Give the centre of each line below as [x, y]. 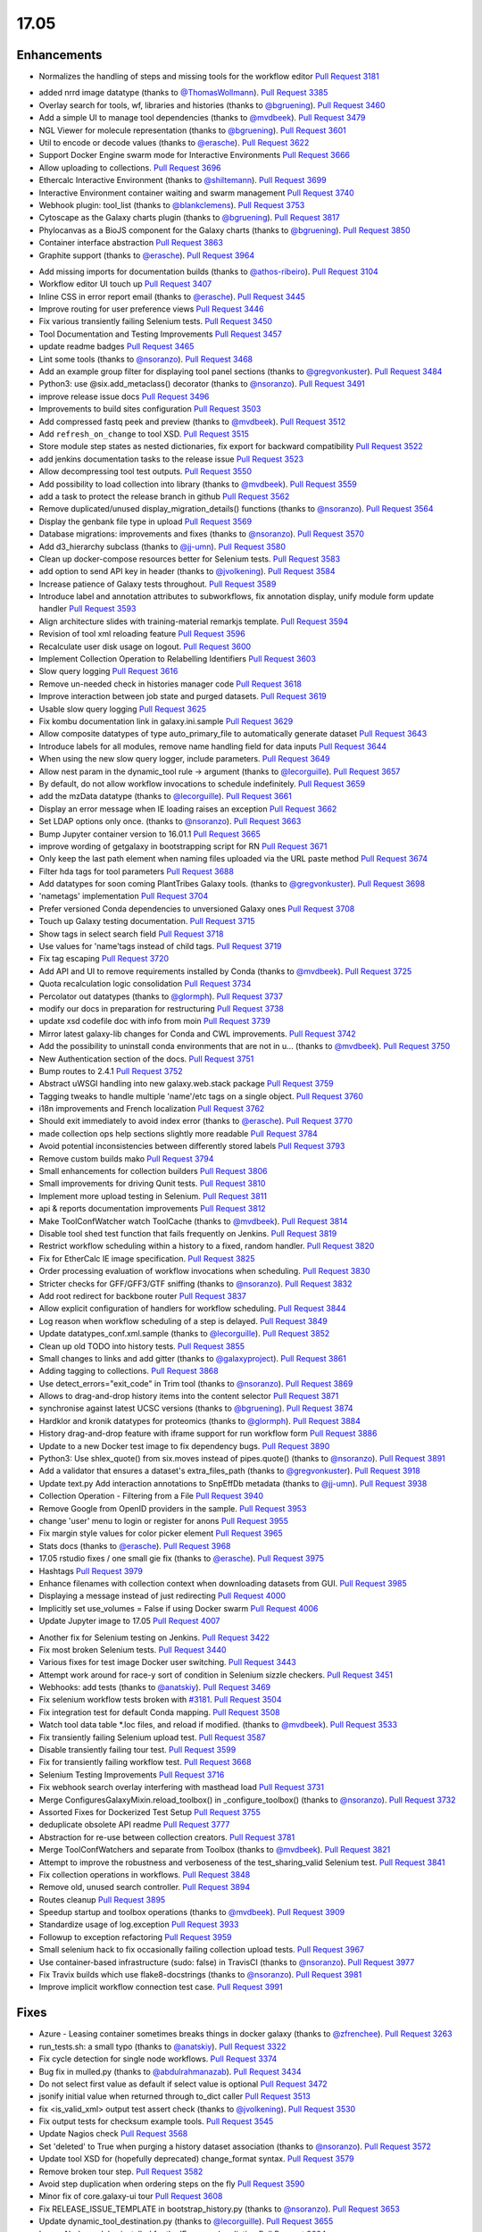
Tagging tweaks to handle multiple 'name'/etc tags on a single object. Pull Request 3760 [201, 1096]
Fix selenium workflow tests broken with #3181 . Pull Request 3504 [160, 1700]
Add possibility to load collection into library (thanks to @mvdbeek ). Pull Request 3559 [198, 484]
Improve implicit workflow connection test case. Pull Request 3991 [161, 1987]
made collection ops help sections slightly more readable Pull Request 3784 [179, 1133]
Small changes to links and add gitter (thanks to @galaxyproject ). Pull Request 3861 [193, 1358]
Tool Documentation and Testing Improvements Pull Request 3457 [161, 334]
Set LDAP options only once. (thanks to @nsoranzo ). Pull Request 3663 [170, 821]
